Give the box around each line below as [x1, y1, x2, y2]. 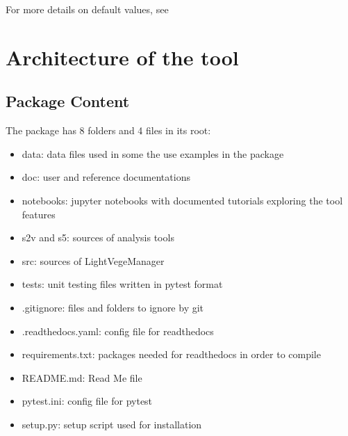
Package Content [6, 90, 130, 112]
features [22, 207, 56, 221]
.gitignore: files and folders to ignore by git [22, 300, 204, 314]
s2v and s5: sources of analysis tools [22, 230, 174, 245]
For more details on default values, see [6, 2, 169, 16]
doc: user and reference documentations [22, 170, 190, 184]
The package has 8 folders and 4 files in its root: [6, 123, 211, 138]
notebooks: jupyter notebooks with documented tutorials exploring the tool [22, 193, 343, 207]
